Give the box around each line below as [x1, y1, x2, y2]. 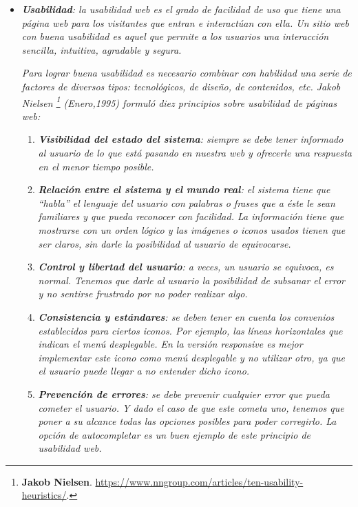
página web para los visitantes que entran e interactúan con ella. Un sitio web [21, 15, 349, 30]
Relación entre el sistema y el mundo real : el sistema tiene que [38, 182, 330, 197]
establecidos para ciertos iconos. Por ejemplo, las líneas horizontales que [38, 323, 343, 337]
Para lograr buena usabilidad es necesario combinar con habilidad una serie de [21, 66, 352, 80]
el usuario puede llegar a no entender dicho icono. [38, 364, 250, 378]
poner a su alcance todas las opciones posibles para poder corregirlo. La [38, 414, 337, 428]
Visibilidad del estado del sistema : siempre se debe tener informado [38, 132, 344, 146]
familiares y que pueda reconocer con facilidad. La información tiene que [38, 209, 344, 223]
